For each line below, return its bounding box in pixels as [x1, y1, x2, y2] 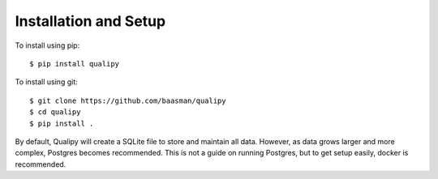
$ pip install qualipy [29, 59, 120, 68]
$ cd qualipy [29, 108, 81, 117]
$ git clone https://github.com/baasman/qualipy [29, 96, 226, 105]
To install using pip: [15, 40, 80, 50]
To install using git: [15, 77, 78, 87]
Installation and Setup [15, 12, 166, 30]
